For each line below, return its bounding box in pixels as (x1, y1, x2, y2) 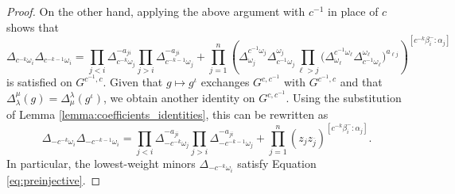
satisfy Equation (237, 154, 317, 171)
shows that (6, 18, 59, 35)
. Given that (103, 74, 163, 90)
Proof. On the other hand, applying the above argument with (6, 3, 305, 19)
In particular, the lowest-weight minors (6, 154, 196, 171)
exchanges (200, 74, 250, 90)
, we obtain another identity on (103, 89, 255, 106)
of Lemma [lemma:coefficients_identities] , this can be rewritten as (6, 106, 329, 123)
